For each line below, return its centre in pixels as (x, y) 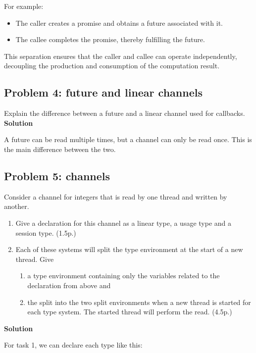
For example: (24, 6)
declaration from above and (69, 285)
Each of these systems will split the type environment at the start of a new (129, 249)
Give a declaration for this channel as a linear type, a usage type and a (124, 223)
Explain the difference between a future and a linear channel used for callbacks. (125, 113)
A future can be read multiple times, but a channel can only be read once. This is (128, 139)
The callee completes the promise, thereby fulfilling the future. (110, 39)
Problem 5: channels (57, 176)
